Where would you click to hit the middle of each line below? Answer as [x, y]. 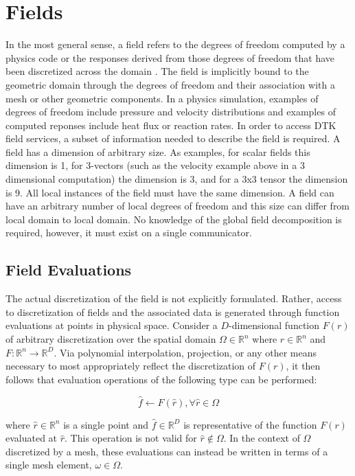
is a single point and [106, 424]
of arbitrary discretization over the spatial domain [111, 339]
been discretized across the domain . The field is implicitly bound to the [157, 71]
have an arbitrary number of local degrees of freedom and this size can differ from [178, 206]
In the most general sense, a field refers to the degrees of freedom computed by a [175, 44]
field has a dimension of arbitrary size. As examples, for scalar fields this [158, 151]
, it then [303, 366]
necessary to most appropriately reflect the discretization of [131, 366]
